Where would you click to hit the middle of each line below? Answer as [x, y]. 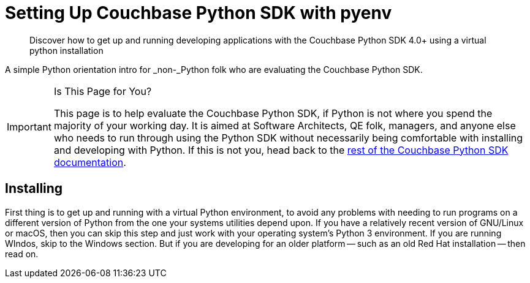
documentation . [90, 162]
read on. [22, 254]
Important [29, 126]
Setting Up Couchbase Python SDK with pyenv [199, 13]
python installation [66, 50]
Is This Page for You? [103, 91]
